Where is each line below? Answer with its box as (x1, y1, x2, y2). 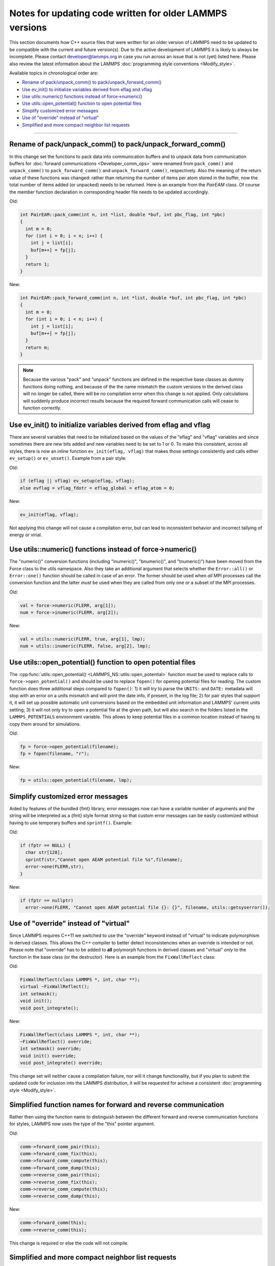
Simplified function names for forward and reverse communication (9, 1100, 224, 1109)
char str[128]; (25, 850, 63, 855)
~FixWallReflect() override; (20, 1039, 93, 1044)
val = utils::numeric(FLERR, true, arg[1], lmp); (20, 636, 146, 642)
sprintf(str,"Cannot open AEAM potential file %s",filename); (25, 856, 183, 862)
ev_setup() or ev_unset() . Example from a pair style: (9, 455, 126, 461)
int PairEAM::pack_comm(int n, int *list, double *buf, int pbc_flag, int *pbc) (20, 212, 225, 217)
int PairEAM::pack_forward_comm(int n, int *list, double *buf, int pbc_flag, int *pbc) (20, 295, 247, 301)
